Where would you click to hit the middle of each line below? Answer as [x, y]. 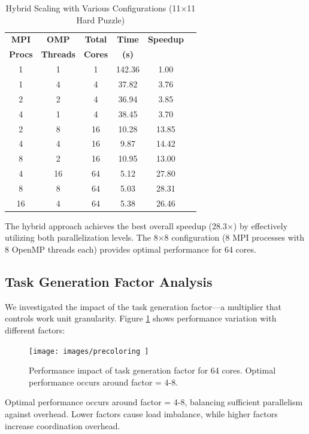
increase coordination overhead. [63, 425]
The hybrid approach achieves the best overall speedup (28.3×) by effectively [146, 225]
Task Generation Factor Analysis [109, 281]
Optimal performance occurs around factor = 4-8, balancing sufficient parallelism [154, 402]
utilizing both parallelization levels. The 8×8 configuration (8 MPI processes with [154, 237]
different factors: [35, 330]
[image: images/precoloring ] [89, 351]
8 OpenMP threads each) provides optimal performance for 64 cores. [131, 249]
